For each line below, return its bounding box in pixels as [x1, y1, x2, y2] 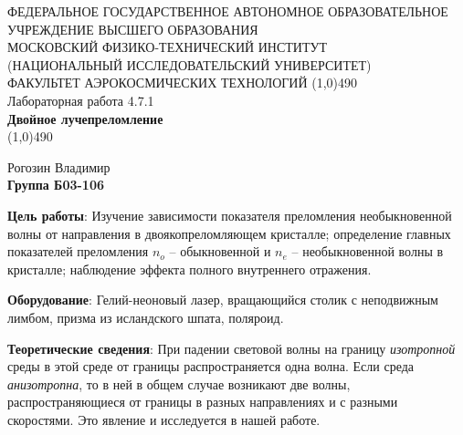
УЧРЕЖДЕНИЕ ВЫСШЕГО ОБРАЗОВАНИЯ [7, 19, 258, 38]
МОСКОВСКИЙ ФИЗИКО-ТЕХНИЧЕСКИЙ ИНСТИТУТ [7, 37, 327, 57]
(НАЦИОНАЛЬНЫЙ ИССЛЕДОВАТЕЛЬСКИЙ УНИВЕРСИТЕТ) [7, 55, 372, 74]
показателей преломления [7, 242, 149, 261]
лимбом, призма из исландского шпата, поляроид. [7, 307, 284, 326]
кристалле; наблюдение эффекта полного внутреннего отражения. [7, 259, 372, 278]
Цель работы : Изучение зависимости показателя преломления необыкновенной [7, 205, 452, 224]
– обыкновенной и [169, 242, 271, 261]
